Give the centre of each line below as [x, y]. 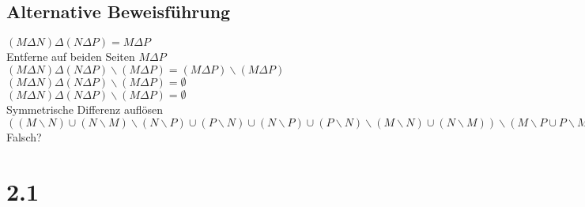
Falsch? [24, 137]
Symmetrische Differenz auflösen [85, 109]
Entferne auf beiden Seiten [71, 56]
